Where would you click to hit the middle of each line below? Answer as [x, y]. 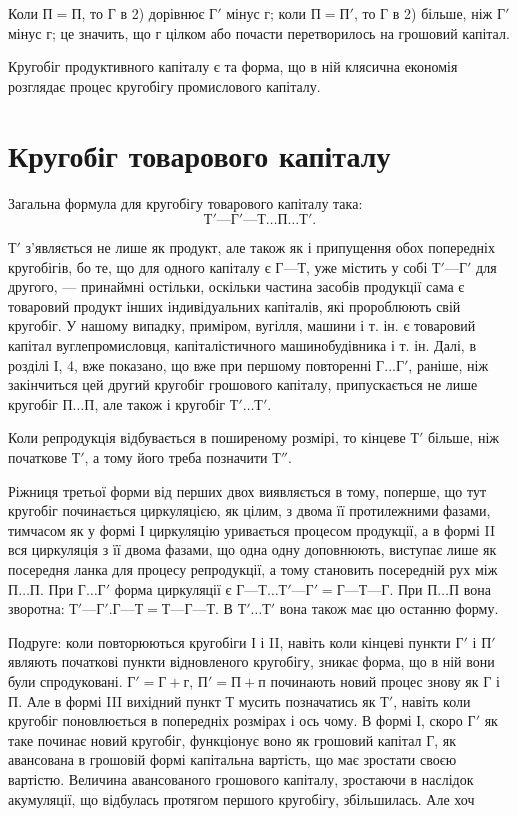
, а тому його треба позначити [176, 457]
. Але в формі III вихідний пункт [119, 700]
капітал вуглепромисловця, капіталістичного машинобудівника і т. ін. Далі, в [242, 345]
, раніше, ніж [448, 364]
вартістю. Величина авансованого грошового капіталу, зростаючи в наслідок [241, 778]
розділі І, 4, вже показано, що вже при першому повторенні [190, 364]
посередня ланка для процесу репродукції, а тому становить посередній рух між [253, 569]
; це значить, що [101, 32]
